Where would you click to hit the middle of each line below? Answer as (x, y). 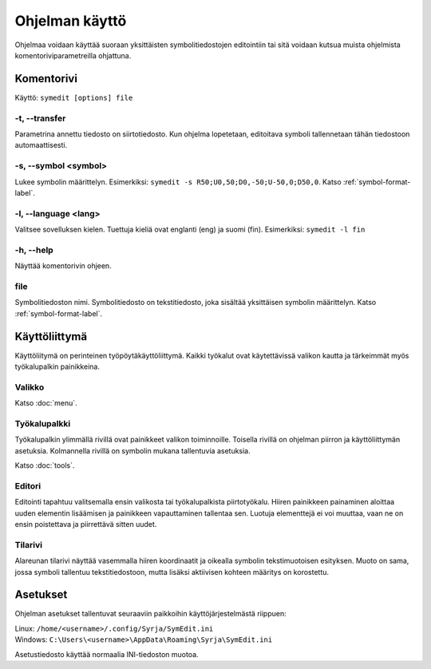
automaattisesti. (41, 145)
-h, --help (34, 250)
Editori (28, 485)
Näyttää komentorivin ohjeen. (63, 266)
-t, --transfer (40, 118)
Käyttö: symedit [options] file (74, 97)
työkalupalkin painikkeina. (57, 366)
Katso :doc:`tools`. (45, 465)
